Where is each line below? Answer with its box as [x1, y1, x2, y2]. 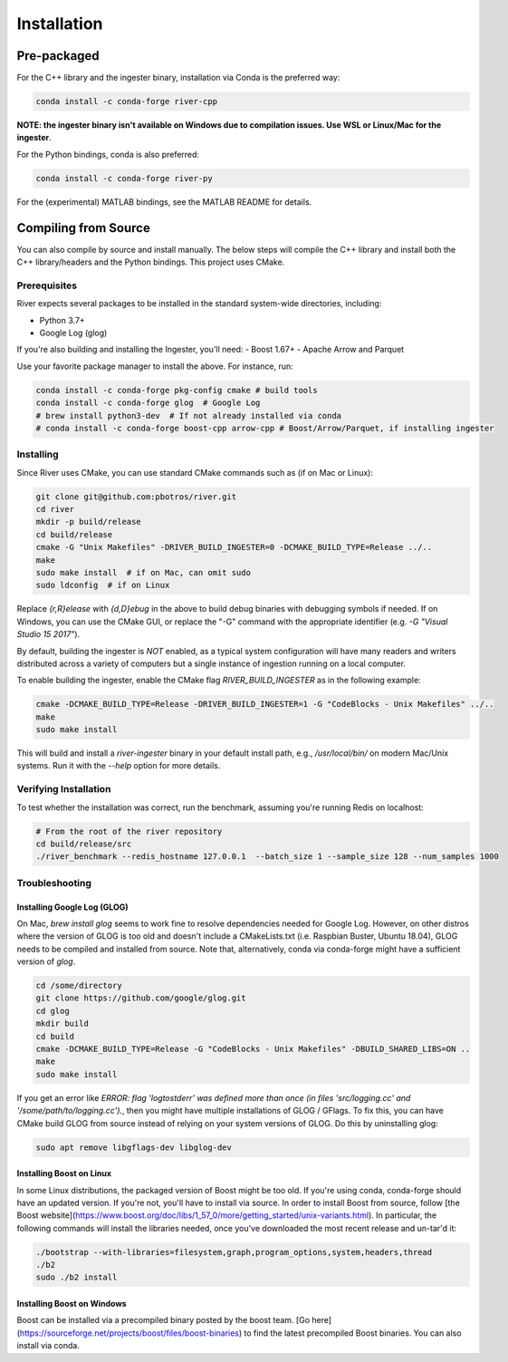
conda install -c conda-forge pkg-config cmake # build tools [35, 385, 318, 395]
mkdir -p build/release [35, 517, 142, 527]
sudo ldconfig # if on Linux [35, 580, 170, 591]
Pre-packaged [16, 48, 100, 63]
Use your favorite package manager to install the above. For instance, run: [16, 361, 293, 372]
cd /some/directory [35, 980, 122, 991]
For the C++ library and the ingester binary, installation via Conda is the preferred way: [16, 72, 340, 83]
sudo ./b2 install [35, 1272, 118, 1282]
